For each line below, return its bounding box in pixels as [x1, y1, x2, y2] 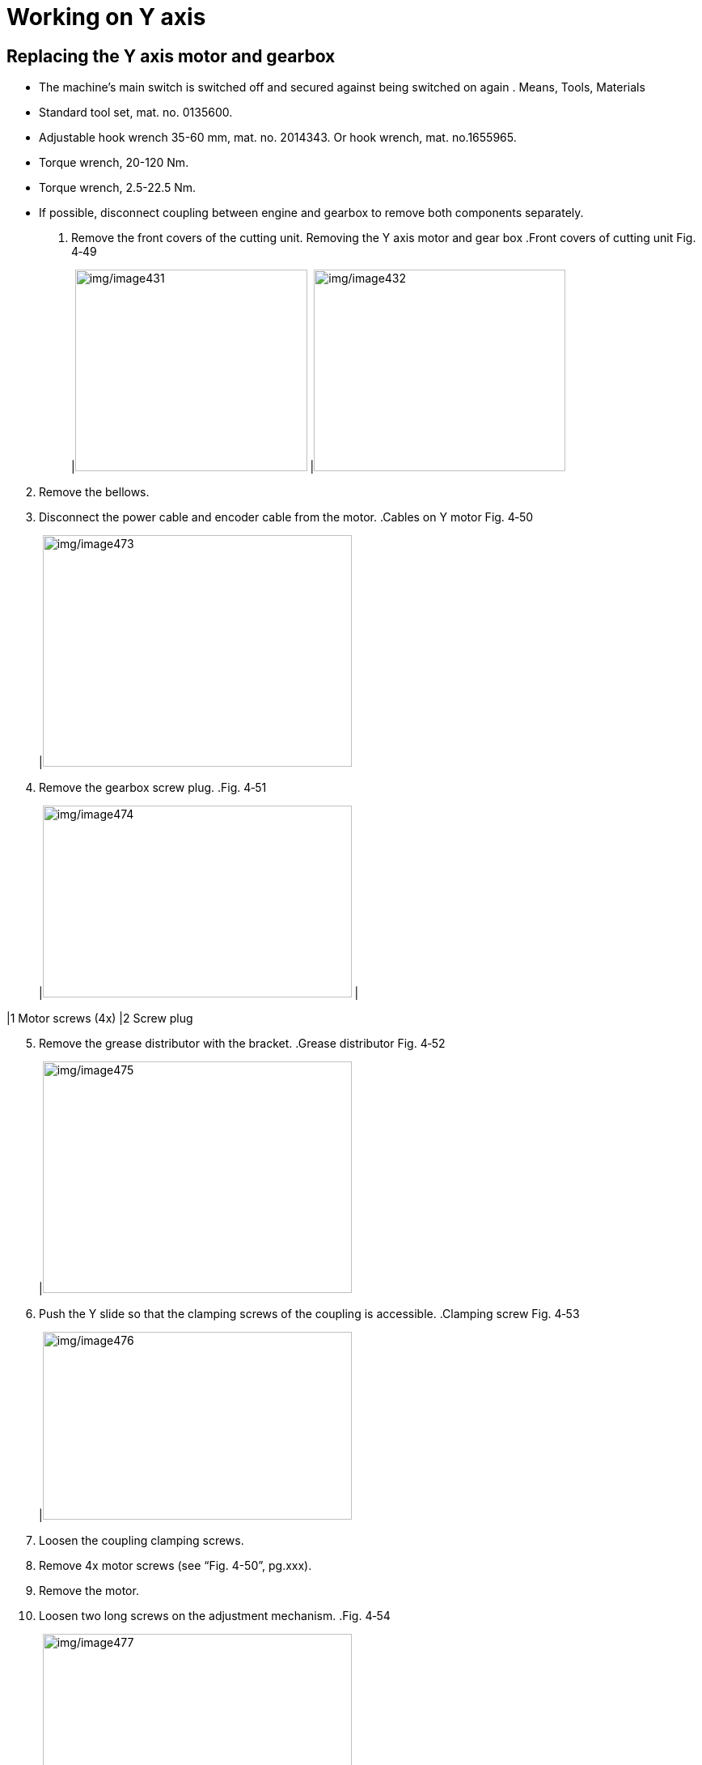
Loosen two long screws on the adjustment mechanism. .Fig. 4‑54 [39, 1609, 391, 1623]
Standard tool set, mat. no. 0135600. [39, 105, 233, 120]
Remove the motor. [39, 1584, 139, 1598]
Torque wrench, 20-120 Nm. [39, 155, 189, 170]
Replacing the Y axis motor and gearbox [6, 45, 336, 66]
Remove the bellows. [39, 485, 150, 500]
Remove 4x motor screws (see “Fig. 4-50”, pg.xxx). [39, 1559, 312, 1573]
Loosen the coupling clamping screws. [39, 1533, 244, 1548]
